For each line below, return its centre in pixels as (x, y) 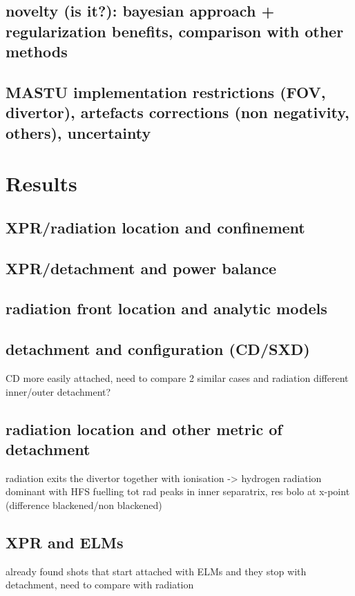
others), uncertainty (78, 132)
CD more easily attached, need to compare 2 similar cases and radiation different (177, 378)
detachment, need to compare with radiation (100, 585)
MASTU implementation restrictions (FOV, (166, 92)
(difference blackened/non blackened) (84, 505)
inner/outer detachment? (58, 391)
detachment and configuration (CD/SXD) (158, 349)
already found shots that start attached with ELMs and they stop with (156, 571)
